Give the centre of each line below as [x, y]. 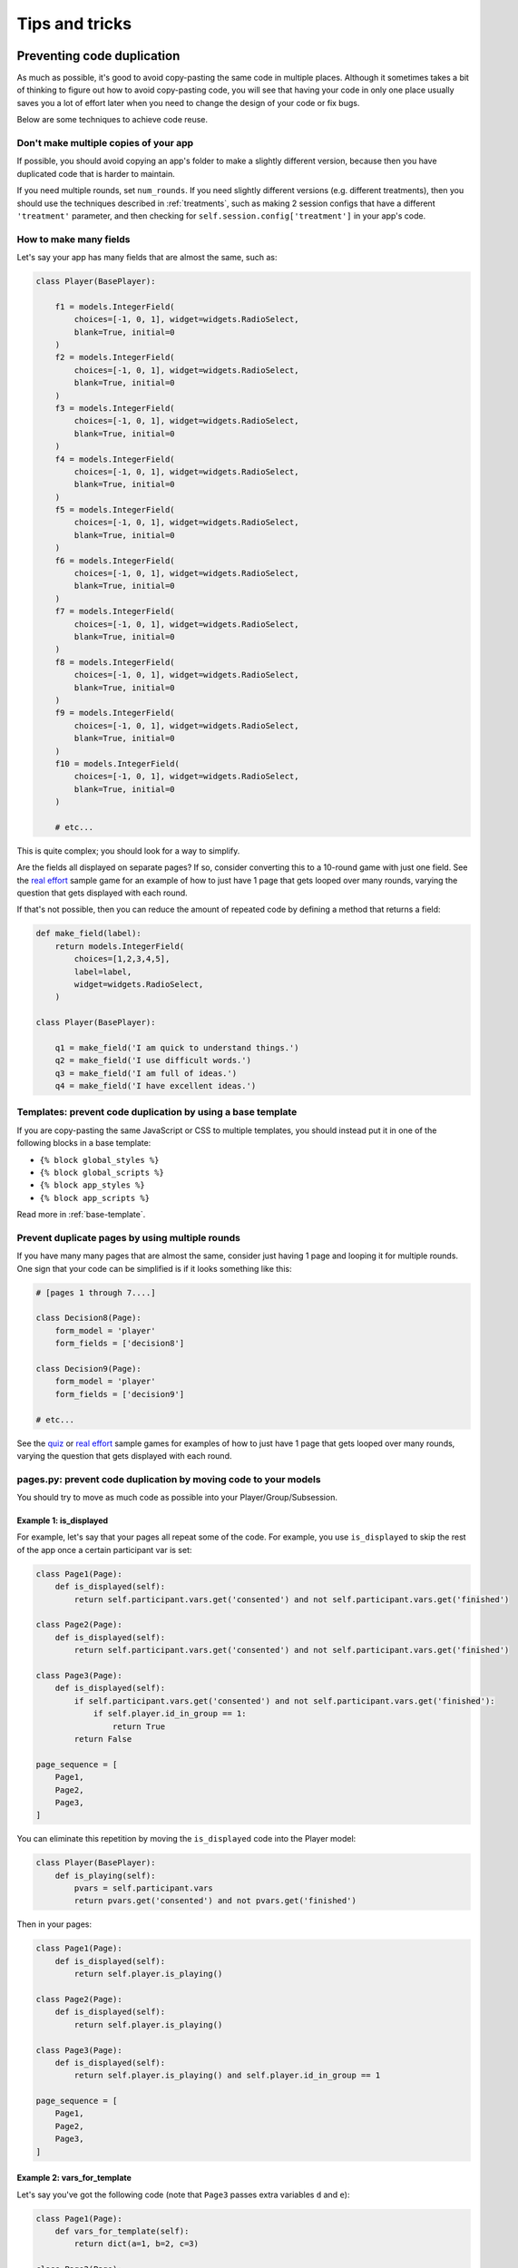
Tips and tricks [74, 24]
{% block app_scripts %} [94, 1198]
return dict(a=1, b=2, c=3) [137, 2244]
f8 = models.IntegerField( [115, 662]
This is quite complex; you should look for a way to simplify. [128, 850]
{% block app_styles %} [92, 1185]
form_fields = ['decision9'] [120, 1394]
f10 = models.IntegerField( [117, 763]
